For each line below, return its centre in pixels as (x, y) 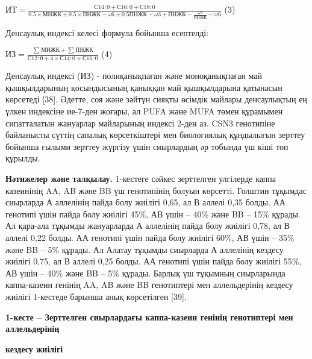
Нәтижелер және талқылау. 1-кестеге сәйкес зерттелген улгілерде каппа (141, 178)
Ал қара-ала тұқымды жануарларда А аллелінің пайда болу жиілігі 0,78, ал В (148, 226)
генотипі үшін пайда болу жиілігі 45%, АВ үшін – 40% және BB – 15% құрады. (153, 214)
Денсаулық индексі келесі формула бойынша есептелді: (107, 32)
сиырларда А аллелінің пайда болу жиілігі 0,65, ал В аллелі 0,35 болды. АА (145, 202)
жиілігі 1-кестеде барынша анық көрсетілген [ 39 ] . (96, 296)
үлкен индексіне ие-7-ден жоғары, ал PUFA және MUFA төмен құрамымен (144, 111)
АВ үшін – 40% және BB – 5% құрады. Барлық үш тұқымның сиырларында (145, 273)
